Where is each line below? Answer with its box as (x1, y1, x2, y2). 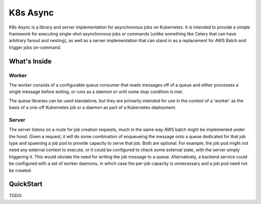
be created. (9, 167, 32, 173)
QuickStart (9, 180, 43, 188)
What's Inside (9, 57, 52, 65)
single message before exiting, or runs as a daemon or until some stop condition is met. (9, 89, 184, 94)
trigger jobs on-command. (9, 44, 61, 50)
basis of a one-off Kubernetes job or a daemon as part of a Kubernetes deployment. (9, 105, 176, 110)
